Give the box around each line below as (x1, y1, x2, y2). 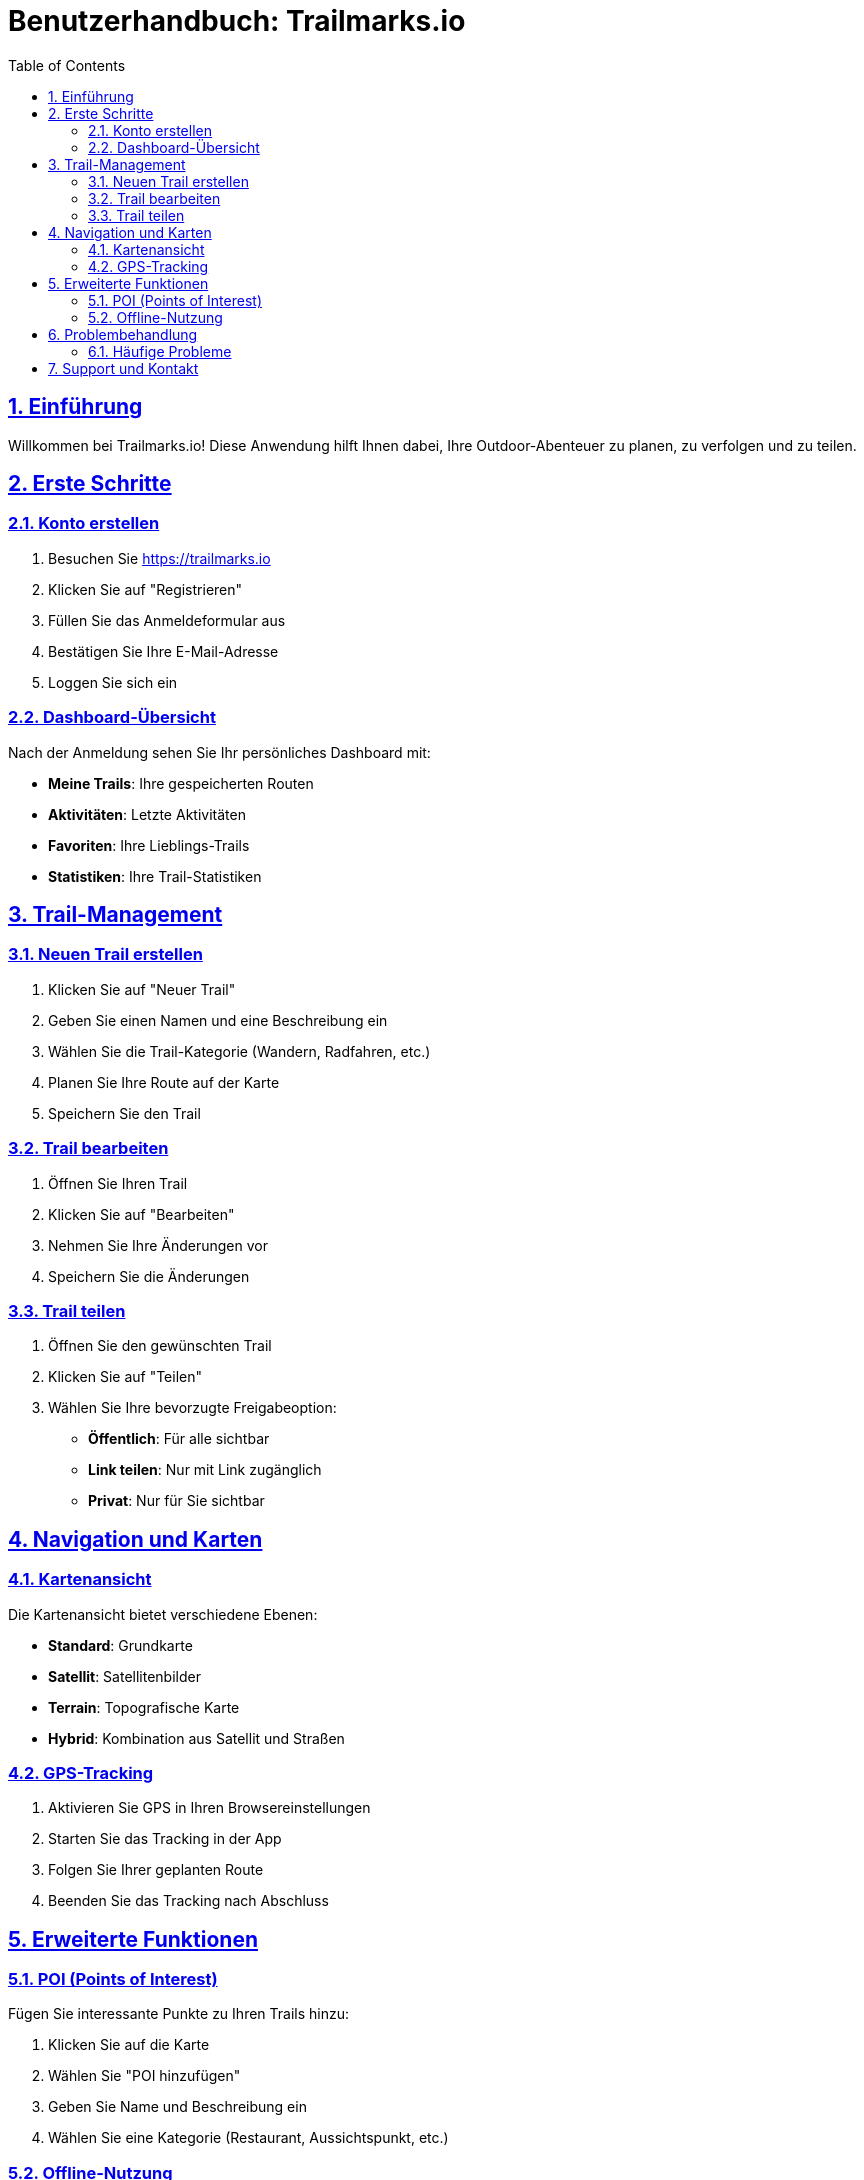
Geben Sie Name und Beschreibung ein (48, 2098, 307, 2116)
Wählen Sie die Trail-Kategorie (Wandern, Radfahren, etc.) (48, 1042, 431, 1060)
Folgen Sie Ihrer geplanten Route (48, 1861, 264, 1879)
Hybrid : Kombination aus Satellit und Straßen (48, 1729, 345, 1747)
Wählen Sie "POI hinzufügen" (48, 2067, 241, 2085)
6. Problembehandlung (48, 325, 198, 343)
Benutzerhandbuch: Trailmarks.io (8, 4, 466, 38)
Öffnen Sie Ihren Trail (48, 1174, 188, 1192)
